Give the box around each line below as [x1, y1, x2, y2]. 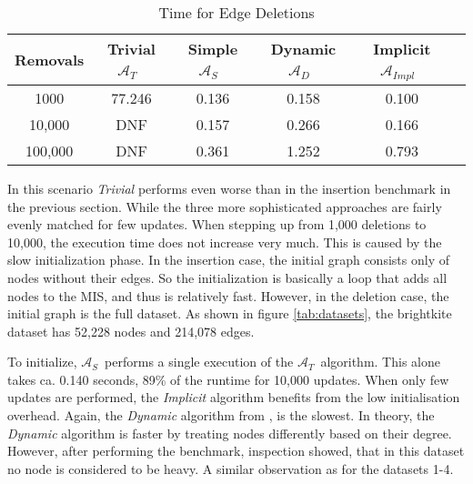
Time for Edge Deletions [158, 2, 315, 23]
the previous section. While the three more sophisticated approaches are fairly [7, 197, 442, 216]
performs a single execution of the [105, 352, 294, 371]
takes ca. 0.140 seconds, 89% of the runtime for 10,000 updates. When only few [7, 369, 449, 388]
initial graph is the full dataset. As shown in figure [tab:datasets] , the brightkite [7, 304, 452, 323]
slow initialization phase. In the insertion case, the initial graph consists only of [7, 250, 449, 269]
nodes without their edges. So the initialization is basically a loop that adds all [7, 267, 448, 287]
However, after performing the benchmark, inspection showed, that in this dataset [7, 441, 465, 460]
